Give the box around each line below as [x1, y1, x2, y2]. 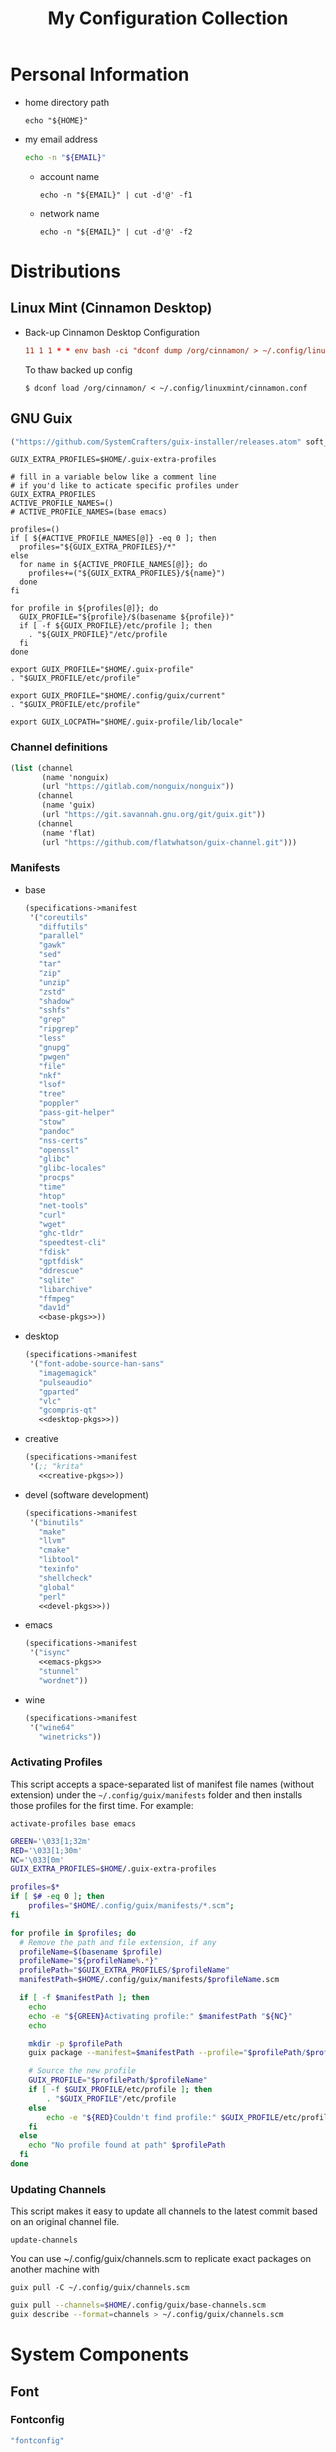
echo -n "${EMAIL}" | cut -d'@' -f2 [39, 227, 193, 237]
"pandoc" [38, 1126, 75, 1136]
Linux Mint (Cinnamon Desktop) [10, 300, 213, 317]
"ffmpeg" [38, 1293, 75, 1304]
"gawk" [38, 940, 67, 951]
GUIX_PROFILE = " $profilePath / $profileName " [28, 2075, 208, 2086]
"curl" [38, 1210, 67, 1220]
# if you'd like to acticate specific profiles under [10, 481, 240, 491]
